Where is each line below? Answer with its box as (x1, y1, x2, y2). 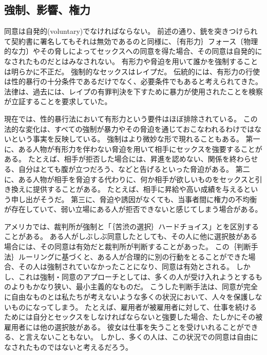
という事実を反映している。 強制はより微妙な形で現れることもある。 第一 (11, 133, 260, 144)
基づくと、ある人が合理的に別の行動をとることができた (61, 251, 249, 262)
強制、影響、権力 (4, 2, 90, 17)
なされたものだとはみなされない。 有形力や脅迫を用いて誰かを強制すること (4, 55, 258, 66)
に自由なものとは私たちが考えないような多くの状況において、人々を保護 (4, 291, 248, 302)
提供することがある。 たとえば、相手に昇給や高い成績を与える (32, 184, 244, 194)
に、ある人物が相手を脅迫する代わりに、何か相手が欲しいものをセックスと (4, 173, 255, 184)
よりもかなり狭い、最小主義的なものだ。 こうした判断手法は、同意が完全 (11, 281, 258, 292)
